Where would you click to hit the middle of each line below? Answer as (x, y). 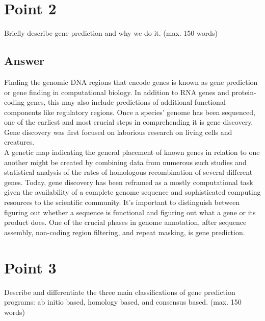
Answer (24, 61)
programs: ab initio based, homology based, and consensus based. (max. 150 (123, 302)
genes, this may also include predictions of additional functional (126, 102)
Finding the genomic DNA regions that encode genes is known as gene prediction (131, 82)
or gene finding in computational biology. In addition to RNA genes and (117, 92)
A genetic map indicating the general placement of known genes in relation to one (132, 152)
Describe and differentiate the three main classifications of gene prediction (120, 292)
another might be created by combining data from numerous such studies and (125, 162)
